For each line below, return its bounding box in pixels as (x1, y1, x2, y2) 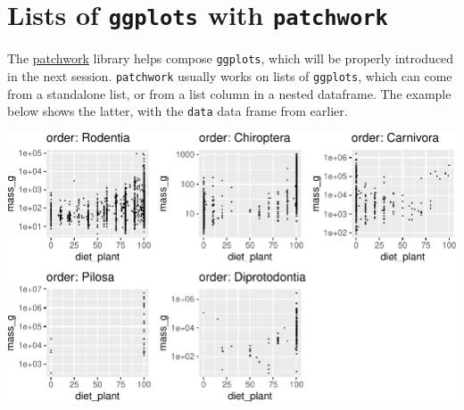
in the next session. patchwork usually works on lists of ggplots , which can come (7, 66, 452, 85)
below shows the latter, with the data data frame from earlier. (7, 102, 348, 120)
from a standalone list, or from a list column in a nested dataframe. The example (7, 84, 452, 102)
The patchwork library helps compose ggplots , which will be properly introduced (7, 49, 454, 68)
